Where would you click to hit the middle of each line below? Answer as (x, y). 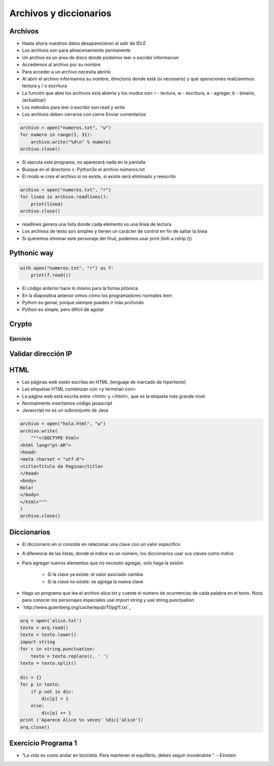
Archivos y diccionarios (60, 13)
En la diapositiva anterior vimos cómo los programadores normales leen (97, 295)
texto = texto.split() (48, 663)
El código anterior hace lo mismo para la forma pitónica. (80, 288)
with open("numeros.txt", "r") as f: (67, 268)
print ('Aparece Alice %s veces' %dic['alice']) (82, 720)
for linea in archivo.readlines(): (64, 197)
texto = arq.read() (44, 628)
